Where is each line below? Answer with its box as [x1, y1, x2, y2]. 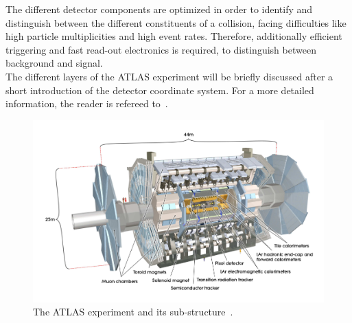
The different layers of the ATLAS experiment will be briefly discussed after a [5, 69, 333, 83]
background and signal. [5, 56, 103, 70]
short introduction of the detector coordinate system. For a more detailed [5, 82, 314, 97]
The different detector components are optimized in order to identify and [5, 2, 313, 16]
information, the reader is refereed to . [5, 96, 168, 111]
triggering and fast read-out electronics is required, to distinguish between [5, 42, 316, 56]
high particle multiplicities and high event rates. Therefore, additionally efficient [5, 29, 342, 43]
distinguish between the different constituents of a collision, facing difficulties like [5, 15, 347, 30]
